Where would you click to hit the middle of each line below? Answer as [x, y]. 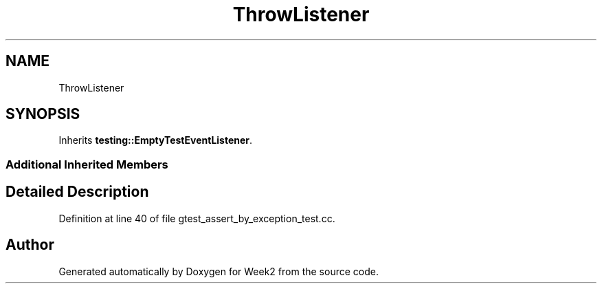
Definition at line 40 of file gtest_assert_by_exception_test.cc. [197, 218]
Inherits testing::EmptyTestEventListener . [156, 140]
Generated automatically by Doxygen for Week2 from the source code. [219, 271]
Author [30, 245]
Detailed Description [77, 192]
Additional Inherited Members [87, 164]
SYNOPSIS [43, 114]
